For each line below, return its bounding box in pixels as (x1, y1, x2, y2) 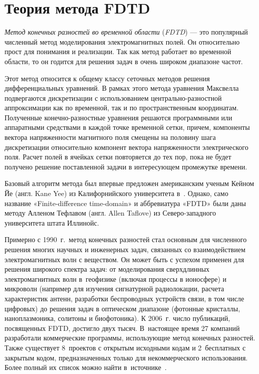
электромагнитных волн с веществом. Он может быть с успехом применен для (5, 254, 244, 264)
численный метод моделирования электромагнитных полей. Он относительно (5, 36, 240, 47)
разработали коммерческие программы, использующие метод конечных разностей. (5, 332, 255, 343)
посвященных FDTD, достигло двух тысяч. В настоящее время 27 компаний (5, 322, 240, 333)
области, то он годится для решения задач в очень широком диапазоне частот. (5, 56, 243, 66)
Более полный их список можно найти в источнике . (5, 362, 167, 372)
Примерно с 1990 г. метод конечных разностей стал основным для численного (5, 234, 247, 245)
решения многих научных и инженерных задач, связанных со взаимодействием (5, 244, 245, 254)
